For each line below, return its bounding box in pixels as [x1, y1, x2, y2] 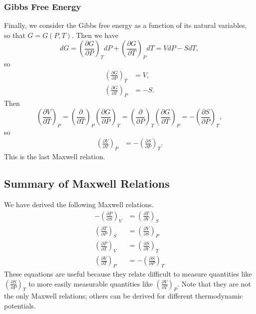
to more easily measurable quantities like [28, 278, 153, 289]
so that [4, 29, 25, 40]
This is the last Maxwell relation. [4, 151, 105, 162]
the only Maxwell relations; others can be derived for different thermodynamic [4, 291, 243, 301]
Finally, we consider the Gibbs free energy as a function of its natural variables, [4, 20, 247, 30]
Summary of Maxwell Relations [4, 176, 170, 191]
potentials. [4, 300, 36, 311]
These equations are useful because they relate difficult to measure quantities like [4, 268, 252, 279]
